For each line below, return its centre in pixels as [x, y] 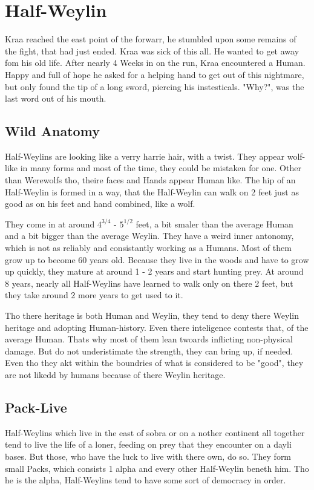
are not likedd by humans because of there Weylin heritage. [115, 374]
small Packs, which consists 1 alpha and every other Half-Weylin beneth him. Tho [157, 468]
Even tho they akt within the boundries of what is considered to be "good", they [154, 363]
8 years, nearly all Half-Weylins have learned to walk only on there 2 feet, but [149, 283]
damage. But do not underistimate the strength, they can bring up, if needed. [149, 351]
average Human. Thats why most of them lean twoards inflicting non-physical [149, 339]
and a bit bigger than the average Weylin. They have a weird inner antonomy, [149, 236]
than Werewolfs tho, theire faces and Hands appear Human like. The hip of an [150, 180]
